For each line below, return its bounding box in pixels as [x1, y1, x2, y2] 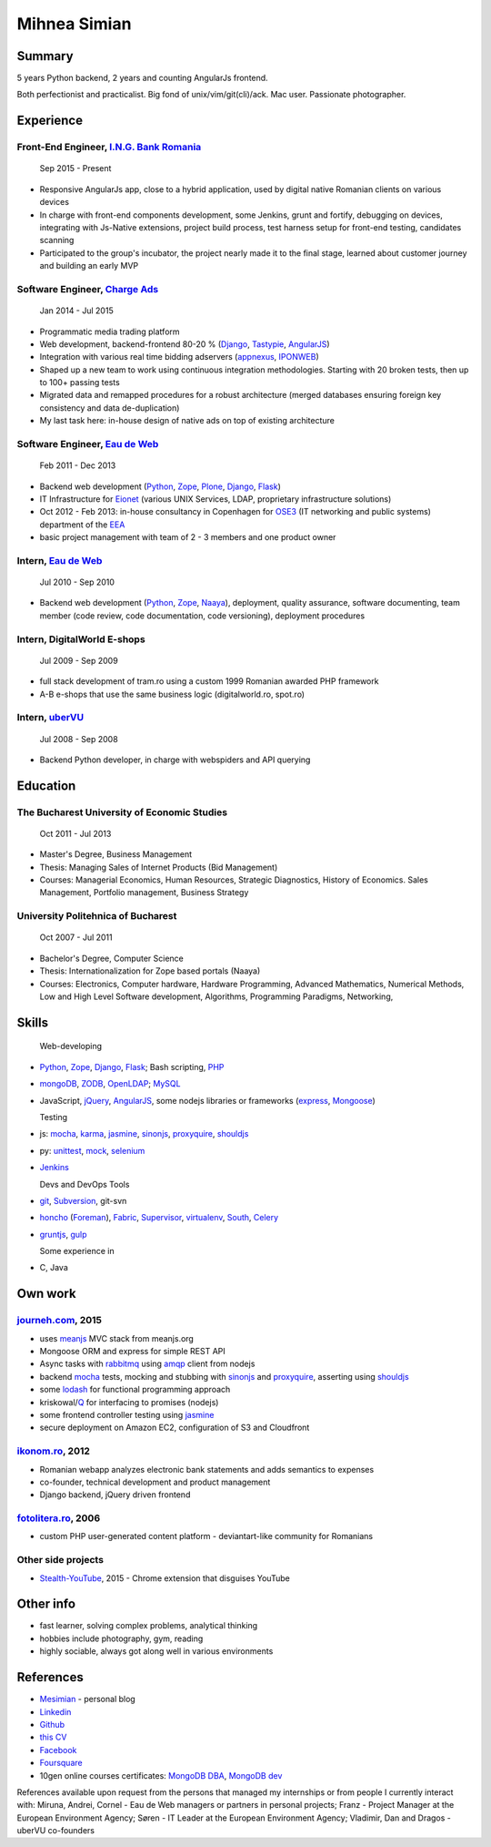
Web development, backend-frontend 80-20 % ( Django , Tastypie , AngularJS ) [39, 338, 331, 350]
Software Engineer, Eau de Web [16, 438, 159, 450]
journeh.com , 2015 [16, 1314, 103, 1327]
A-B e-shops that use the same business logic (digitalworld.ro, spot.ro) [39, 689, 305, 699]
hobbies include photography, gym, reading [39, 1633, 204, 1644]
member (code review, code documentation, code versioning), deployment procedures [39, 610, 366, 621]
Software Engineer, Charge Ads [16, 282, 159, 295]
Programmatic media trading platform [39, 326, 181, 337]
